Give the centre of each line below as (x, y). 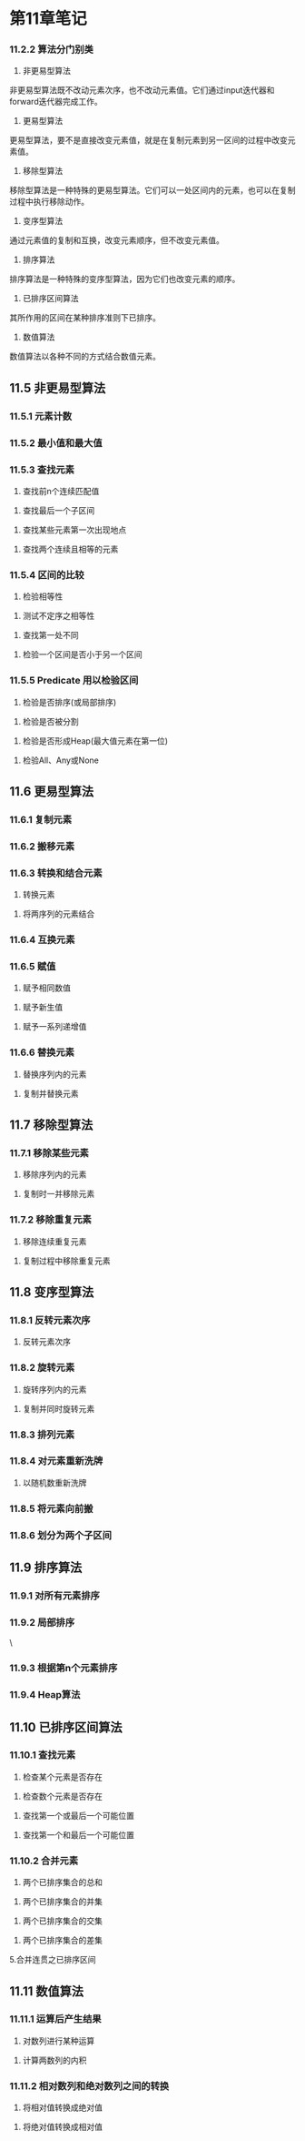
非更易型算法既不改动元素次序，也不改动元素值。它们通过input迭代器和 (142, 90)
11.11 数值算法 (47, 1991)
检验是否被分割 (50, 721)
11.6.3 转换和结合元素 (56, 873)
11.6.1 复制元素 (41, 819)
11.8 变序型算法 (52, 1292)
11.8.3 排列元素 (42, 1435)
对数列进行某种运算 (59, 2041)
